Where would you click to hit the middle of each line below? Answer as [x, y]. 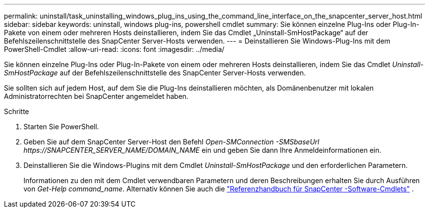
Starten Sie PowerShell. [61, 127]
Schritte [17, 111]
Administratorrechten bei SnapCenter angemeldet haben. [96, 96]
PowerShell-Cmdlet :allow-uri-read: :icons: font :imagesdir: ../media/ [114, 49]
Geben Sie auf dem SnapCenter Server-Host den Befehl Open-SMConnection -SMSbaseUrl [171, 142]
